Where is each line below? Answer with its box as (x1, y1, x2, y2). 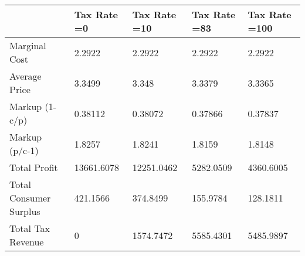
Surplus (9, 204, 40, 218)
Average (9, 69, 42, 83)
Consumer (9, 191, 51, 204)
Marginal (9, 39, 46, 52)
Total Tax (9, 221, 50, 235)
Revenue (9, 235, 44, 248)
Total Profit (9, 161, 58, 174)
